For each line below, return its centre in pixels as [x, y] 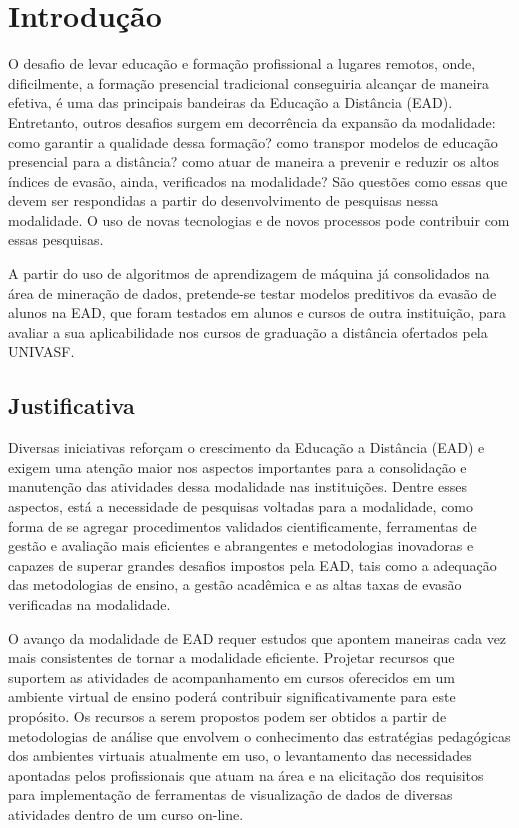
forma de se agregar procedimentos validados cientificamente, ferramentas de [242, 525]
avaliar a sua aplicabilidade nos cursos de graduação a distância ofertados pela [248, 331]
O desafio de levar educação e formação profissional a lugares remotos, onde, [242, 63]
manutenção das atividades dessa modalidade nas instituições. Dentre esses [238, 486]
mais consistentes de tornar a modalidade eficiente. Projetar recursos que [231, 657]
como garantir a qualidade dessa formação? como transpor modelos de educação [253, 141]
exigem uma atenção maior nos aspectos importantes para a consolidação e [237, 466]
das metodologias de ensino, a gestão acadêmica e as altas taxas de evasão [235, 584]
